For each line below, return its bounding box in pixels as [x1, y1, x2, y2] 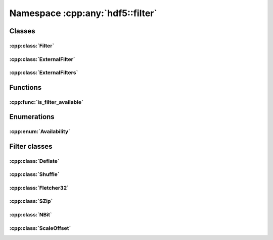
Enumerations [9, 112, 55, 121]
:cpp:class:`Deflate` [9, 157, 60, 164]
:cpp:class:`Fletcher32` [9, 184, 69, 191]
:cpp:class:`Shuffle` [9, 171, 60, 178]
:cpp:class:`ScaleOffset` [9, 224, 71, 231]
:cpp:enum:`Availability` [9, 128, 71, 135]
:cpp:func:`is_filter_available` [9, 98, 83, 105]
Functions [9, 83, 42, 92]
